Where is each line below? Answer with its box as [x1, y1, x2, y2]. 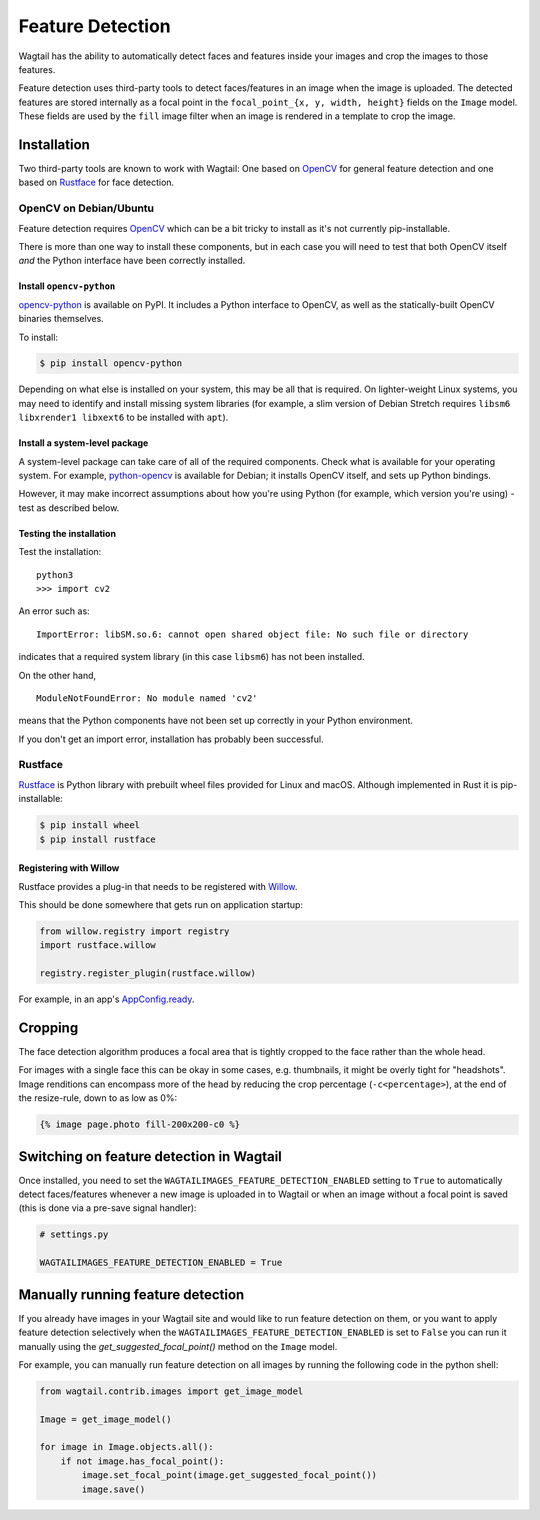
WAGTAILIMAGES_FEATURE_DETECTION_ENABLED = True [39, 1257, 283, 1269]
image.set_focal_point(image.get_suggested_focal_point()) [81, 1470, 378, 1481]
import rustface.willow [39, 940, 157, 951]
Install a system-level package [18, 437, 149, 449]
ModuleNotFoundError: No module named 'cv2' [36, 692, 259, 704]
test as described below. [18, 501, 120, 514]
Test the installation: [18, 546, 102, 558]
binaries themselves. [18, 313, 104, 325]
